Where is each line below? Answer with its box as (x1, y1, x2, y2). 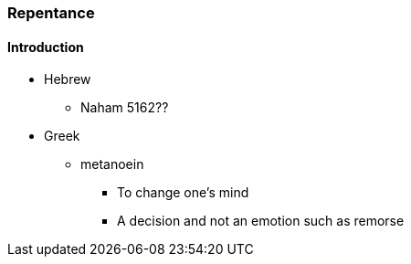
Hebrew (44, 71, 91, 88)
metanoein (80, 156, 144, 173)
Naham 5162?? (80, 100, 169, 116)
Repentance (7, 4, 95, 22)
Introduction (7, 38, 84, 55)
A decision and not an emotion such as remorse (117, 213, 405, 229)
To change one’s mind (117, 185, 249, 201)
